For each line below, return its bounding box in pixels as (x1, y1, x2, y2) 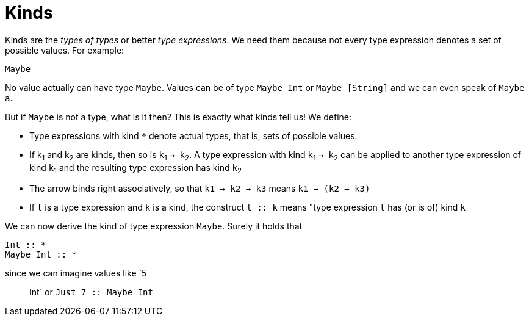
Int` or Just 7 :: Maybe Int (29, 287, 153, 298)
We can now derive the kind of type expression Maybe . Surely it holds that (5, 221, 303, 232)
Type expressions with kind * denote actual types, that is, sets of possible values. (29, 130, 358, 141)
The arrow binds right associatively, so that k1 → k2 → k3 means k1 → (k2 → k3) (29, 183, 370, 194)
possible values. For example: (5, 45, 124, 56)
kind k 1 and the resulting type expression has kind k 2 (29, 162, 242, 175)
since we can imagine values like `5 (5, 268, 147, 279)
